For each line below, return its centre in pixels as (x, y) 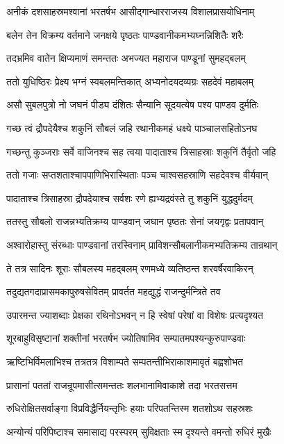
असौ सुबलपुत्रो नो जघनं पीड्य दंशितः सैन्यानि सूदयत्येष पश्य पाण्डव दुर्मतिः (133, 105)
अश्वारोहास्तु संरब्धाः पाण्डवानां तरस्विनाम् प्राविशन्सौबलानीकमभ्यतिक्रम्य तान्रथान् (142, 244)
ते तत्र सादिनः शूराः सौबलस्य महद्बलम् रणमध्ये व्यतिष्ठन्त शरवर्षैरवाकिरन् (130, 268)
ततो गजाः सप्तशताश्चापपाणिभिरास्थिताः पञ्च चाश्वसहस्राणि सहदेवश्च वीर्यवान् (137, 175)
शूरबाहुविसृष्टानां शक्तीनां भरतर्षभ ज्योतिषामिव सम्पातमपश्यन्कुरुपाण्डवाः (126, 338)
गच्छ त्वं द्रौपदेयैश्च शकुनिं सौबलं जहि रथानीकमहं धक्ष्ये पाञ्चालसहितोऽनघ (132, 128)
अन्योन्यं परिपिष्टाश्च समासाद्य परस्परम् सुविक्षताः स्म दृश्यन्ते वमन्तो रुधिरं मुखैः (139, 431)
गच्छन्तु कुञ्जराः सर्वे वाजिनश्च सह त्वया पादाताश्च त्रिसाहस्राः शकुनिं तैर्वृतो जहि (141, 151)
